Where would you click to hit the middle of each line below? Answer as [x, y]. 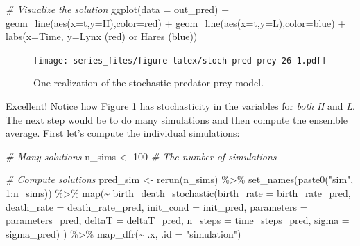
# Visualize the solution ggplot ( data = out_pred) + [118, 9]
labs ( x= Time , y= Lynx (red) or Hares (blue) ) [102, 36]
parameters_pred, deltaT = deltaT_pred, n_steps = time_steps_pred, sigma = [178, 220]
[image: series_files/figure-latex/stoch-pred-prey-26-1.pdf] [180, 60]
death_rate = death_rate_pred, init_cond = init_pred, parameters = [157, 206]
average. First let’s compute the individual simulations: [123, 133]
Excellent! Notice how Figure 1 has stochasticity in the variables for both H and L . [180, 106]
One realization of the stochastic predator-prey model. [149, 83]
